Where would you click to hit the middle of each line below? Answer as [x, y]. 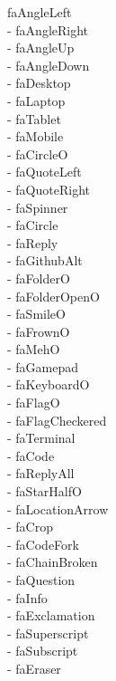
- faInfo [27, 597]
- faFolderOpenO [54, 296]
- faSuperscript [48, 633]
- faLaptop [36, 100]
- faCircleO [38, 153]
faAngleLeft [40, 12]
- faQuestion [41, 580]
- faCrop [30, 527]
